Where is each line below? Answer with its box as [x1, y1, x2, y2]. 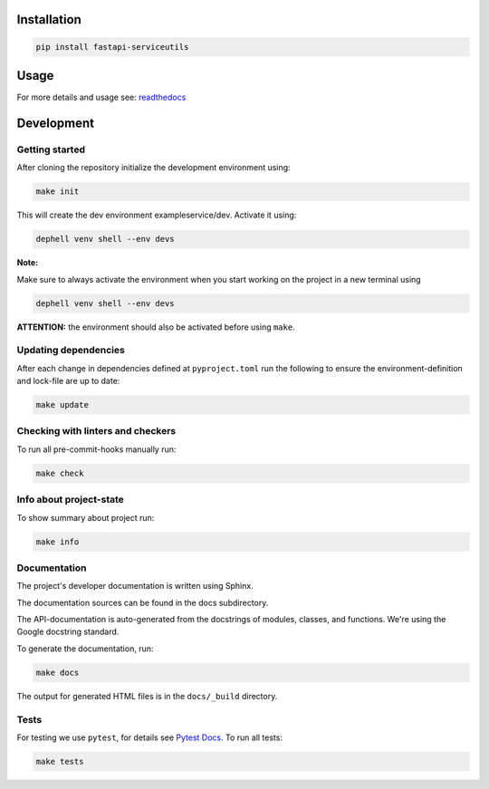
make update [35, 399, 90, 410]
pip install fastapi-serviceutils [35, 42, 189, 52]
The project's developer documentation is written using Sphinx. [16, 581, 254, 592]
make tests [35, 756, 84, 766]
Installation [16, 12, 81, 27]
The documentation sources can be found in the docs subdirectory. [16, 597, 269, 608]
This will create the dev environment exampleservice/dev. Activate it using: [16, 209, 297, 221]
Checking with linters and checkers [16, 425, 177, 438]
